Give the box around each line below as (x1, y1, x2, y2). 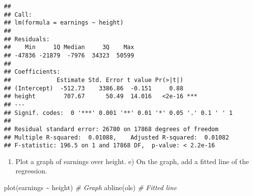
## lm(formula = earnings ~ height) (4, 19, 124, 27)
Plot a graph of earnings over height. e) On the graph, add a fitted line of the (15, 156, 249, 166)
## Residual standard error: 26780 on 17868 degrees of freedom (4, 125, 219, 133)
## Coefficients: (4, 68, 60, 76)
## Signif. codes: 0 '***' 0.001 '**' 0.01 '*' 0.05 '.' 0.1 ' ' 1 (4, 109, 233, 116)
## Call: (4, 11, 32, 18)
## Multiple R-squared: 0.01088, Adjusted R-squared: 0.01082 (4, 134, 229, 141)
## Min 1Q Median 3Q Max (4, 44, 134, 51)
